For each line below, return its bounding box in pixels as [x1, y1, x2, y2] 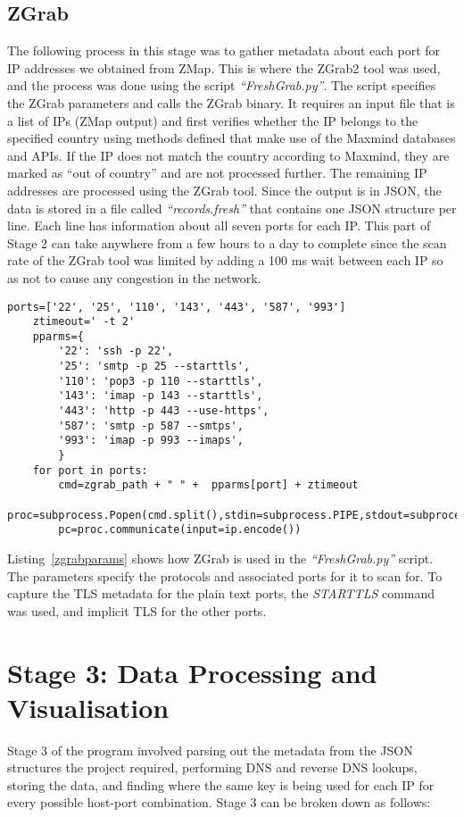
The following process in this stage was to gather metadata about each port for [7, 41, 441, 60]
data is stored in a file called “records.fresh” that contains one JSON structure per [7, 198, 457, 217]
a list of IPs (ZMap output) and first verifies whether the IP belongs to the [7, 111, 418, 129]
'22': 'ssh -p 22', [58, 345, 174, 358]
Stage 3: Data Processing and [7, 654, 377, 690]
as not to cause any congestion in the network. [7, 268, 261, 287]
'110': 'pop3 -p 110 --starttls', [58, 374, 263, 388]
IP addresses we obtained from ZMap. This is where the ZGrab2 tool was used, [7, 58, 441, 77]
